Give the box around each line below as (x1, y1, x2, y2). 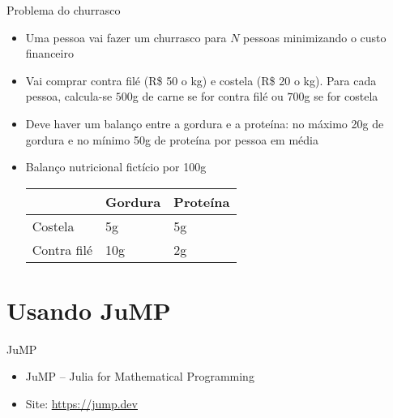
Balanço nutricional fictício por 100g (25, 158, 207, 175)
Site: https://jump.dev (25, 395, 138, 412)
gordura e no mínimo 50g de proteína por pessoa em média (25, 131, 318, 148)
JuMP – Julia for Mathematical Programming (25, 368, 254, 385)
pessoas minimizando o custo (243, 28, 387, 45)
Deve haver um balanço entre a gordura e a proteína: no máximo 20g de (25, 114, 384, 131)
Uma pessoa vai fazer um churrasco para (25, 28, 227, 45)
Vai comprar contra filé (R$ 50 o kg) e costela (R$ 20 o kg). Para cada (25, 71, 377, 88)
